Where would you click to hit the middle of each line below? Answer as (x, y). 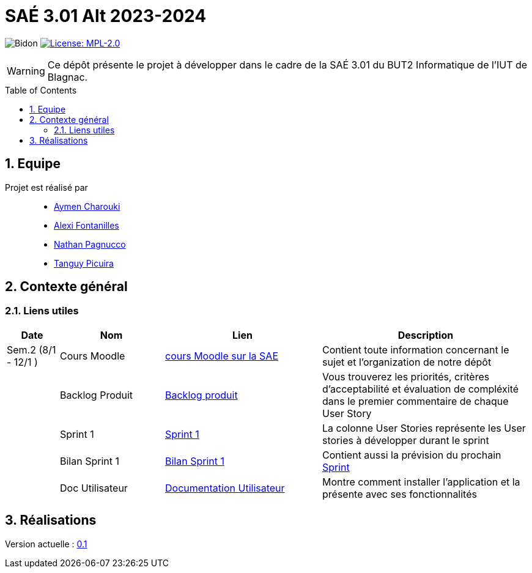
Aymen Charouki (87, 206)
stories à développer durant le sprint (406, 440)
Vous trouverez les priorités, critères (406, 376)
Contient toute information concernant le (416, 349)
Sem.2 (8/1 (31, 349)
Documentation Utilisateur (225, 488)
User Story (347, 413)
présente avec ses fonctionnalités (400, 494)
